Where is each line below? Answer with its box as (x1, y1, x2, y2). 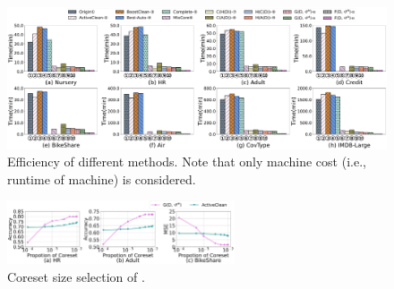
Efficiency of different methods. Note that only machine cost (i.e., (7, 152, 366, 171)
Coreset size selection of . (7, 267, 145, 285)
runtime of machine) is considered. (7, 169, 196, 188)
